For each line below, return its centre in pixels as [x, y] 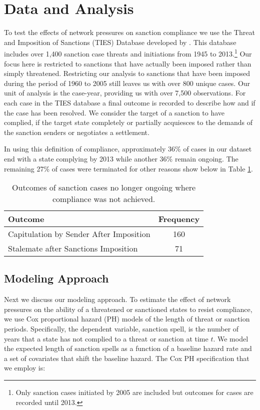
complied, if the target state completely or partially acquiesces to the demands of [128, 122]
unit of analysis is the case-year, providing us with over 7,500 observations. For [125, 93]
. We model [231, 338]
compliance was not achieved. [104, 199]
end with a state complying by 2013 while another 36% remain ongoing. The [121, 158]
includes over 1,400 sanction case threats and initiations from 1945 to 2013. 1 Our [128, 53]
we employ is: [25, 368]
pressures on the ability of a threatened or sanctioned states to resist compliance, [128, 309]
